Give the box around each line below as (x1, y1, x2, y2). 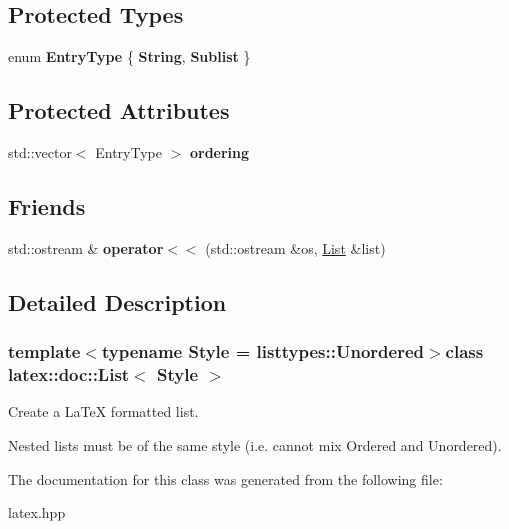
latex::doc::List (8, 362, 130, 387)
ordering (189, 142, 250, 162)
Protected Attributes (8, 95, 230, 126)
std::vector (8, 142, 72, 162)
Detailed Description (8, 286, 227, 317)
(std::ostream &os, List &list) (205, 237, 386, 258)
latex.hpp (8, 502, 66, 523)
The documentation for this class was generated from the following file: (8, 468, 443, 489)
